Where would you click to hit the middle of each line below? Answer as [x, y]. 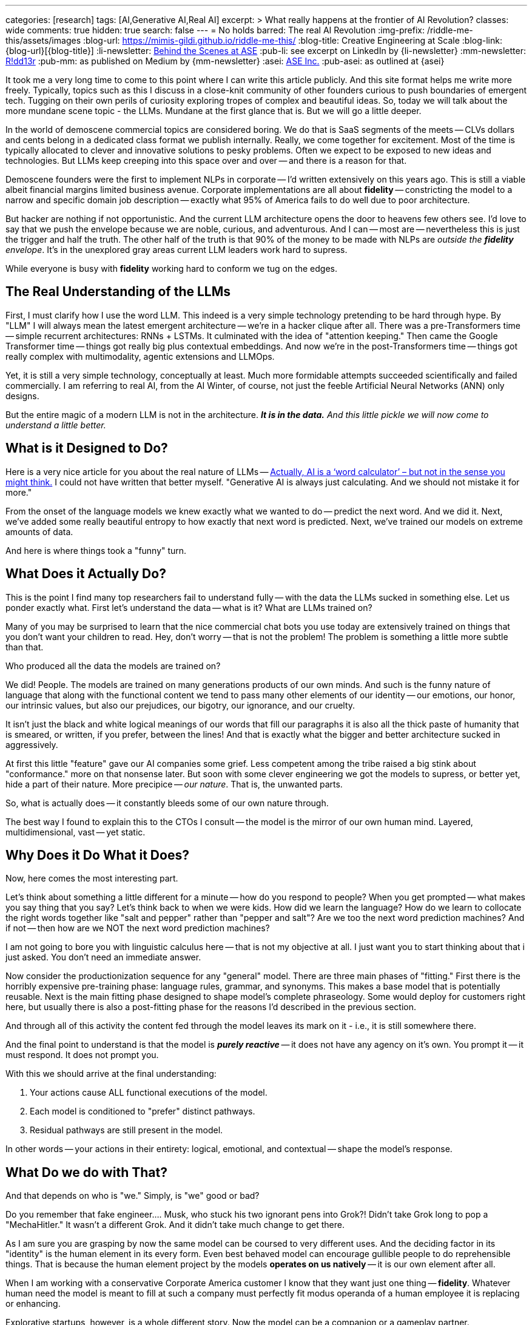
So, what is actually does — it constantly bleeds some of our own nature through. [167, 803]
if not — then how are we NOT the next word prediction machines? [138, 928]
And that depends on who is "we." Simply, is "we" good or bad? [133, 1196]
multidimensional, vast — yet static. [76, 832]
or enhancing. [33, 1304]
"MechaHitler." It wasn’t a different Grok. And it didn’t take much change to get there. [175, 1225]
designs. [22, 396]
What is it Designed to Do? [87, 448]
